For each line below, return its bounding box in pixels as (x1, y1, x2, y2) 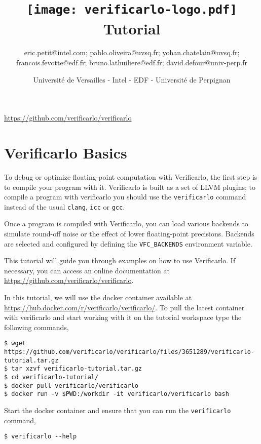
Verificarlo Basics (4, 142, 127, 163)
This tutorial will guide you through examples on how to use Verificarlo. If (4, 255, 236, 266)
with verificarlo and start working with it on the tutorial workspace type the (4, 312, 242, 322)
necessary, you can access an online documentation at (4, 265, 170, 275)
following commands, (4, 321, 69, 332)
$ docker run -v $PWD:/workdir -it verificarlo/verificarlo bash (4, 390, 229, 398)
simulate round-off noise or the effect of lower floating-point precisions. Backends (4, 228, 254, 239)
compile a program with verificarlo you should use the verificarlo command (4, 191, 246, 202)
